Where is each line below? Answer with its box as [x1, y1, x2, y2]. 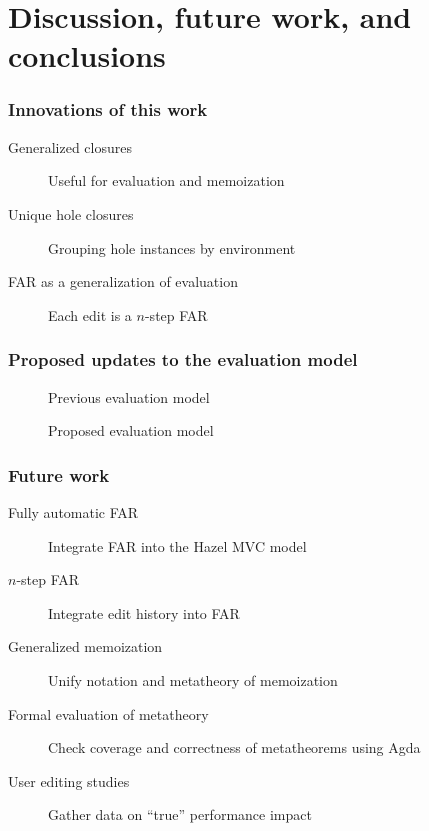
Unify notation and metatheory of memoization [48, 669, 338, 690]
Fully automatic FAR [8, 501, 139, 522]
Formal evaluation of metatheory [8, 703, 209, 724]
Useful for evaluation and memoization [48, 170, 285, 191]
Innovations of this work [8, 97, 208, 122]
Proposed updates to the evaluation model [8, 347, 358, 372]
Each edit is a [48, 304, 132, 325]
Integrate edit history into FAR [48, 602, 240, 623]
